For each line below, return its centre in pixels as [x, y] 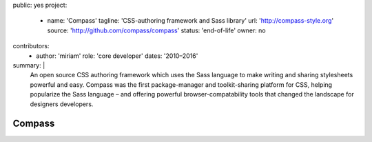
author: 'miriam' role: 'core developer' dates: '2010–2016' [117, 56]
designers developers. [62, 104]
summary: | [29, 65]
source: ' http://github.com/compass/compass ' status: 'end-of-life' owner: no [156, 30]
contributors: [31, 46]
